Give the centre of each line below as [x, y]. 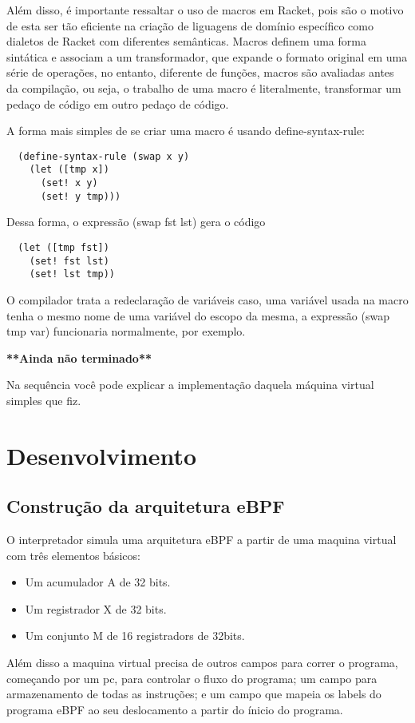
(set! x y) [69, 183]
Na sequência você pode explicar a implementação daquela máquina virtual [190, 385]
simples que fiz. [44, 400]
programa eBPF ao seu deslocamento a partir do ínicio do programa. [175, 709]
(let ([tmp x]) [69, 170]
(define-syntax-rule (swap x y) [104, 156]
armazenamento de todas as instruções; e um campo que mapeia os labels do [194, 694]
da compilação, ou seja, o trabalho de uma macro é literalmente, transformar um [204, 87]
